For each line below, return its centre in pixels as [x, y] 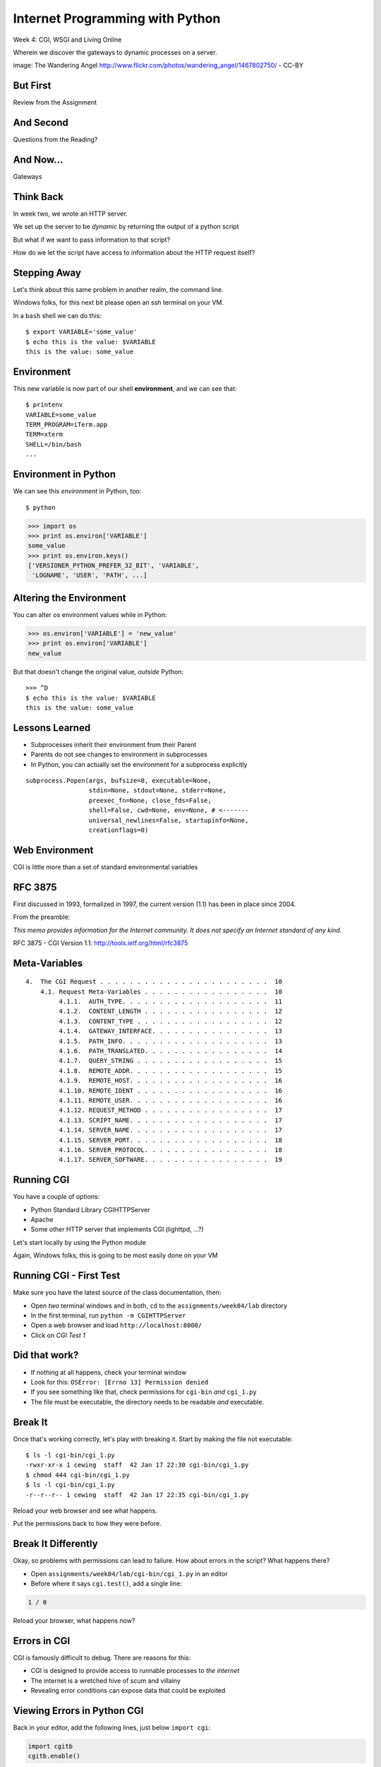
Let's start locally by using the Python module [79, 1242]
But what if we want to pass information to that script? [92, 240]
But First [32, 86]
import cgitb [50, 1747]
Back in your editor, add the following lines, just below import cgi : [112, 1727]
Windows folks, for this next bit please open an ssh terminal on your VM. [119, 303]
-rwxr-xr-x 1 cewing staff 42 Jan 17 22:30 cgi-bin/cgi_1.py [137, 1465]
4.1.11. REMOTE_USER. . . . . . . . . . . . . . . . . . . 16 [170, 1100]
